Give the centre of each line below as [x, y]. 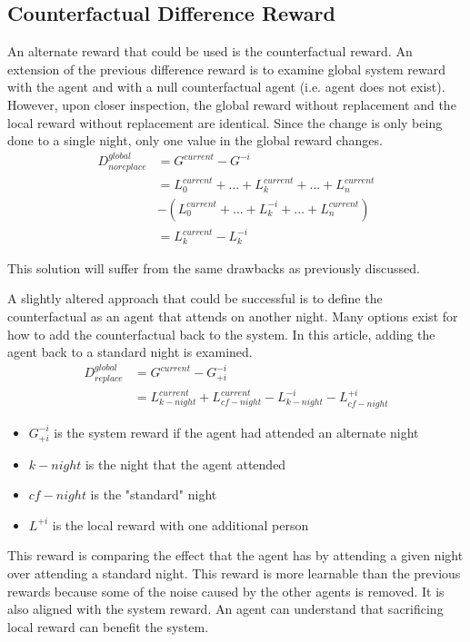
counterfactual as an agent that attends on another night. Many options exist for [233, 316]
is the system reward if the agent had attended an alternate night [236, 432]
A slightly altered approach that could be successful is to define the [195, 298]
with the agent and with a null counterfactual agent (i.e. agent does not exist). [226, 87]
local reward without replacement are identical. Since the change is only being [225, 122]
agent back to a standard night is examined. [130, 352]
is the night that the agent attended [185, 464]
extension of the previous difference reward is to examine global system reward [227, 69]
